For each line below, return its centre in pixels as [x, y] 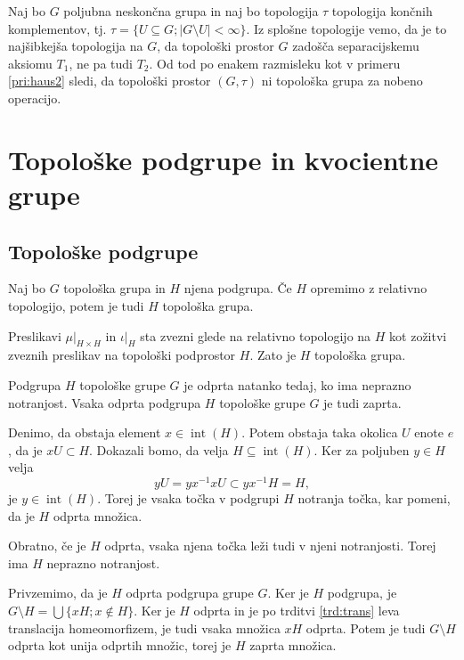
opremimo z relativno [369, 288]
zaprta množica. [293, 645]
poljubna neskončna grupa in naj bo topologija [191, 11]
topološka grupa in [114, 288]
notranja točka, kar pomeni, [374, 497]
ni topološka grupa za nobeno [342, 81]
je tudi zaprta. [362, 402]
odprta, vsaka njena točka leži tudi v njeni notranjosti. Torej [270, 546]
